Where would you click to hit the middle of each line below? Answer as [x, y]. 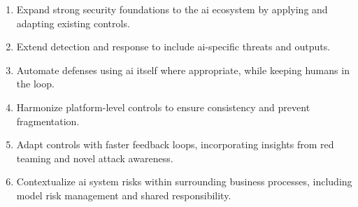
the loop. [35, 84]
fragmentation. [48, 121]
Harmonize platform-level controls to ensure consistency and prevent [163, 107]
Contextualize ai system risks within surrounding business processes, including [184, 181]
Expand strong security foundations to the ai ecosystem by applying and [172, 9]
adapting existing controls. [73, 23]
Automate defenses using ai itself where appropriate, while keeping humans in [183, 70]
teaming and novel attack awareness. [95, 158]
